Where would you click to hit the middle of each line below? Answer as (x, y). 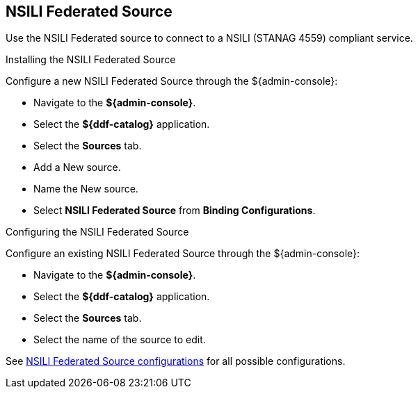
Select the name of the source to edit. (120, 340)
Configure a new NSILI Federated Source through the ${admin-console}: (172, 81)
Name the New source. (86, 189)
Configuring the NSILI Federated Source (97, 232)
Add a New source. (77, 167)
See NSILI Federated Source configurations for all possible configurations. (176, 361)
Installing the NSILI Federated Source (91, 60)
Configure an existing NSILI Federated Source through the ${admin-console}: (183, 254)
